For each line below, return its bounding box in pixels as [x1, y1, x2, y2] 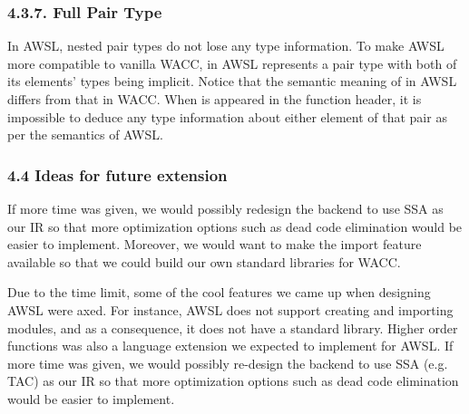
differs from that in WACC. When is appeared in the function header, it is [7, 90, 422, 108]
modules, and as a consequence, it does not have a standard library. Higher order [7, 318, 458, 337]
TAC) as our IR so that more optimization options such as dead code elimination [7, 371, 459, 390]
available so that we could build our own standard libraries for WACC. [7, 252, 401, 271]
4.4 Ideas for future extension [7, 163, 228, 186]
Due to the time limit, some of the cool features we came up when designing [7, 283, 431, 302]
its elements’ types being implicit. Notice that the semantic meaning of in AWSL [7, 72, 457, 91]
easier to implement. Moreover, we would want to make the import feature [7, 235, 422, 254]
